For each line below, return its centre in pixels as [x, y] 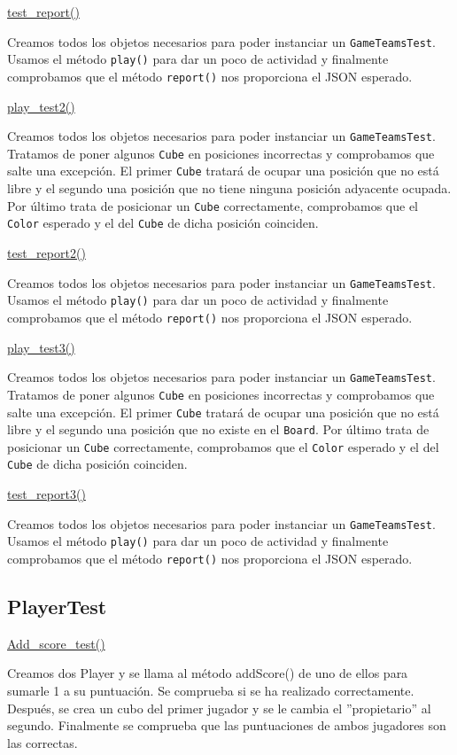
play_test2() [41, 106]
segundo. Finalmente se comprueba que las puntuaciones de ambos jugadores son [227, 725]
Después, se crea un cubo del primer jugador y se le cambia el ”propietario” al [219, 708]
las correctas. [43, 742]
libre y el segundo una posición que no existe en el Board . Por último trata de [218, 429]
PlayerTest [57, 607]
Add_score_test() [56, 643]
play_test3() [41, 347]
